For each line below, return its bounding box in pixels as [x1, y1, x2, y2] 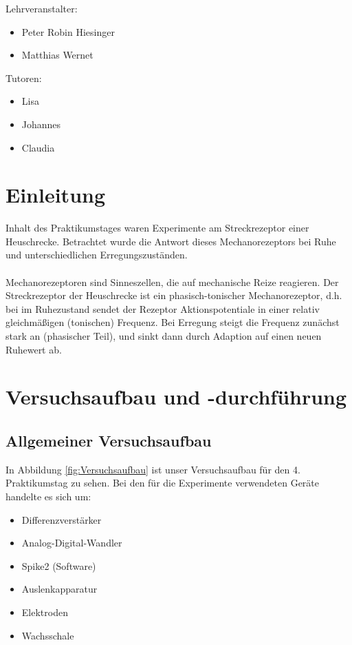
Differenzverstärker [21, 512, 102, 526]
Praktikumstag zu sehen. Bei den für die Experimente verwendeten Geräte [5, 475, 320, 490]
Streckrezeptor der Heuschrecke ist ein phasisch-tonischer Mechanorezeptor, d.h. [5, 288, 342, 303]
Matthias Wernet [21, 48, 93, 62]
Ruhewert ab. [5, 342, 62, 356]
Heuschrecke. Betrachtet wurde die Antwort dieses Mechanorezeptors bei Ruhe [5, 234, 336, 248]
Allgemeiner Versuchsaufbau [5, 429, 212, 451]
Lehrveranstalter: [5, 1, 78, 15]
